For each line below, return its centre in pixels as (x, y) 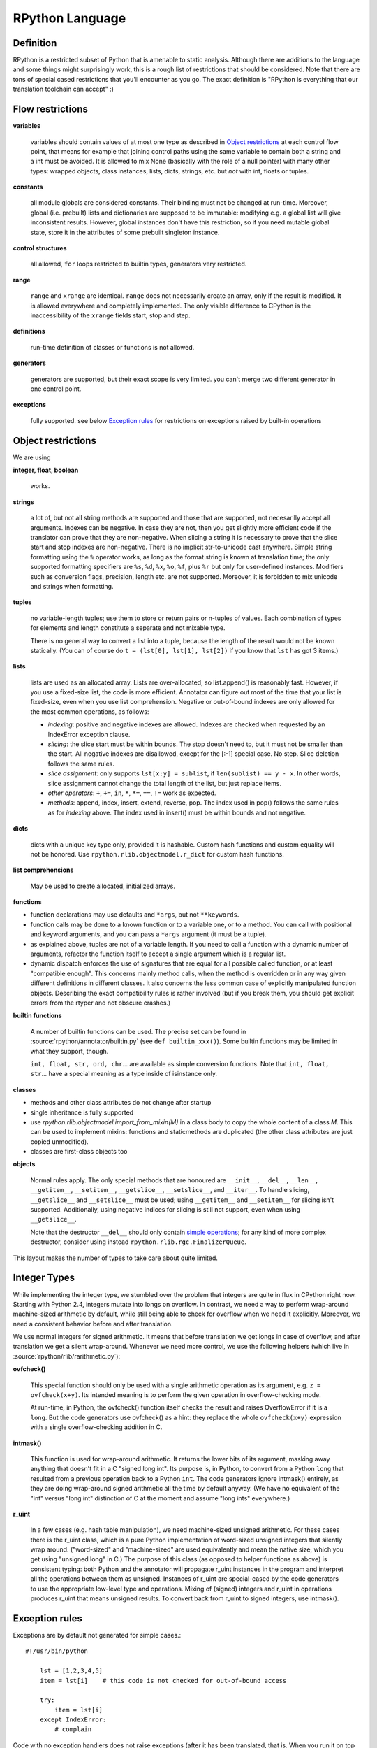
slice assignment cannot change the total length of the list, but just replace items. (165, 783)
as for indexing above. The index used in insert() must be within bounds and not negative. (177, 812)
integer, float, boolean (46, 470)
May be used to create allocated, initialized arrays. (103, 886)
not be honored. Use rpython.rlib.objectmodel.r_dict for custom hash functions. (157, 854)
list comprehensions (43, 870)
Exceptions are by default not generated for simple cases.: (97, 1635)
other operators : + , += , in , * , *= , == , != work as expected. (132, 793)
